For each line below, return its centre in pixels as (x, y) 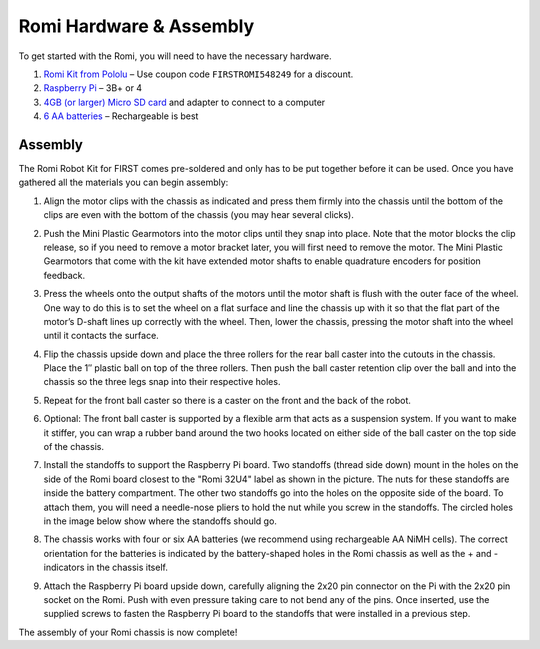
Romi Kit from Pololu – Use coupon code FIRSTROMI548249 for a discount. (198, 74)
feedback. (64, 275)
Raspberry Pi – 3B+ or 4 (93, 88)
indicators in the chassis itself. (106, 567)
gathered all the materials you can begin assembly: (123, 182)
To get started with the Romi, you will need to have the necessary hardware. (175, 56)
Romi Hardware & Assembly (136, 26)
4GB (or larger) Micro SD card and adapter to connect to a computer (184, 102)
